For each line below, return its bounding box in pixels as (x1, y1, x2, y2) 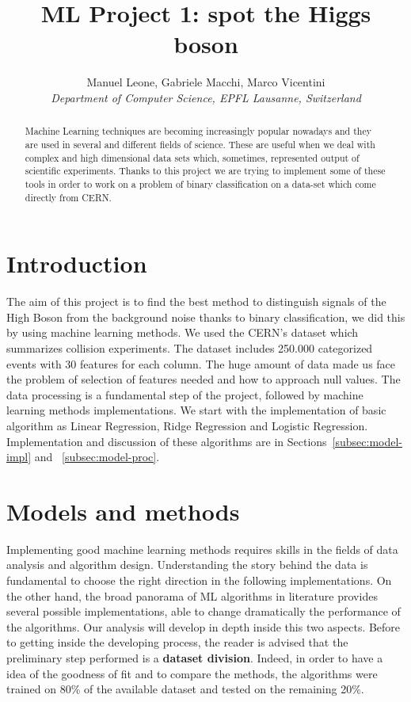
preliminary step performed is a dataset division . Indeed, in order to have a (6, 649, 383, 666)
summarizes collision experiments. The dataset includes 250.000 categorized (6, 339, 373, 356)
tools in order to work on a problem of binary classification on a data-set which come (25, 177, 376, 190)
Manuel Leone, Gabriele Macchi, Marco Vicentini (86, 74, 325, 90)
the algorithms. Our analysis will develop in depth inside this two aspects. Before (6, 618, 401, 635)
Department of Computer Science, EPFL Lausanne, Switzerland (51, 89, 361, 105)
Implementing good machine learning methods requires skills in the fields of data (6, 540, 398, 557)
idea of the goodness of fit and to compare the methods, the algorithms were (6, 665, 378, 681)
